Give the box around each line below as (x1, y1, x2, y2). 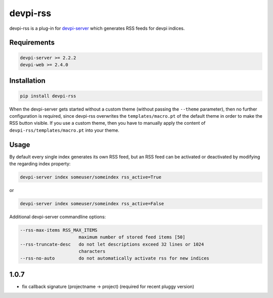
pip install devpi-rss (20, 93, 76, 98)
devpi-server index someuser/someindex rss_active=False (20, 201, 164, 207)
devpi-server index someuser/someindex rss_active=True (20, 174, 162, 180)
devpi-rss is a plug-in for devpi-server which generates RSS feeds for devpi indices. (9, 25, 185, 31)
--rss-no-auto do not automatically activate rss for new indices (20, 256, 210, 261)
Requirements (9, 38, 55, 47)
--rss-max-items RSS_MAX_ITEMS (20, 227, 98, 233)
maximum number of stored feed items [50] (78, 234, 186, 240)
